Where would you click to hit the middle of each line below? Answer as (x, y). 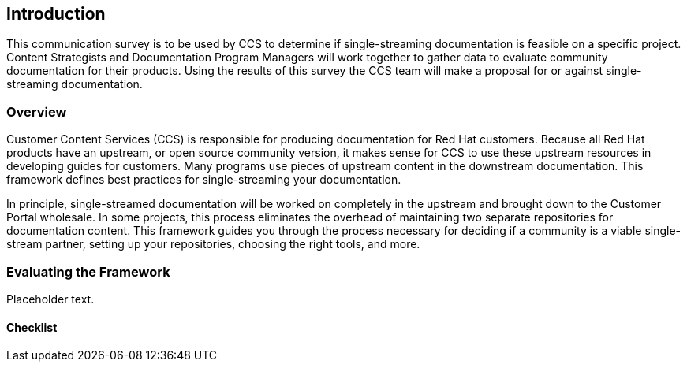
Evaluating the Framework (88, 271)
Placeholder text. (50, 299)
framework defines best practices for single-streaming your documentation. (204, 180)
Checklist (32, 327)
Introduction (56, 14)
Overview (37, 112)
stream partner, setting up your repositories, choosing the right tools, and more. (213, 244)
